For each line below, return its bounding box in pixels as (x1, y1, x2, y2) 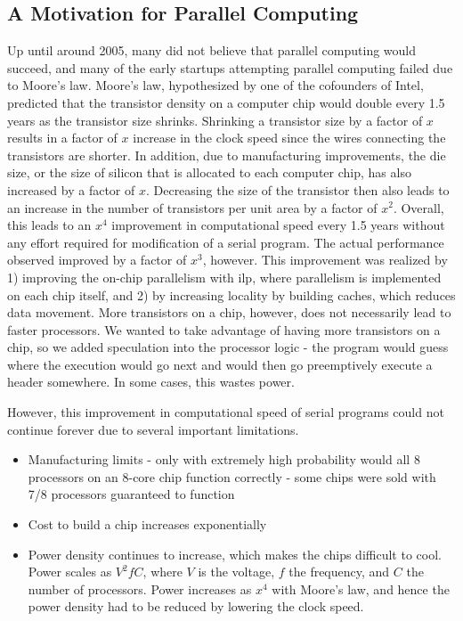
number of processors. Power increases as (28, 579, 252, 598)
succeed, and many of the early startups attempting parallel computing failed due (7, 58, 453, 77)
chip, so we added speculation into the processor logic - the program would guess (7, 338, 449, 356)
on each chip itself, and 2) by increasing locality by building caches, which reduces (7, 285, 456, 304)
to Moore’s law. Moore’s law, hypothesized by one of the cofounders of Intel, (7, 76, 424, 94)
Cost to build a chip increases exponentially (28, 515, 267, 534)
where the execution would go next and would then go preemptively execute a (7, 355, 433, 373)
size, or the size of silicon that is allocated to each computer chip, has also (7, 163, 411, 182)
